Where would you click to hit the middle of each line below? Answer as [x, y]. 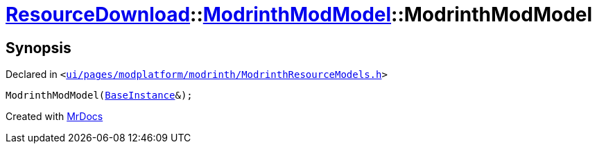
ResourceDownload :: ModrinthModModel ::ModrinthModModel [299, 14]
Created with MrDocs [54, 117]
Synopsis [38, 48]
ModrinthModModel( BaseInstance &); [99, 96]
